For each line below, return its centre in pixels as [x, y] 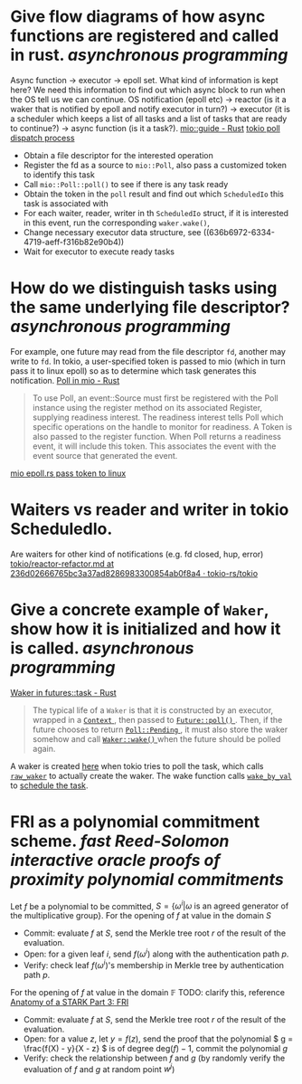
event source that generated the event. [105, 455]
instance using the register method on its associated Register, [147, 407]
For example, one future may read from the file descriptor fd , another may [148, 351]
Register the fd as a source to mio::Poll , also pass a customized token [155, 165]
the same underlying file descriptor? [150, 307]
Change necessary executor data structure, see [112, 232]
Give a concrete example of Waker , [140, 610]
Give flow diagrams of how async [138, 17]
